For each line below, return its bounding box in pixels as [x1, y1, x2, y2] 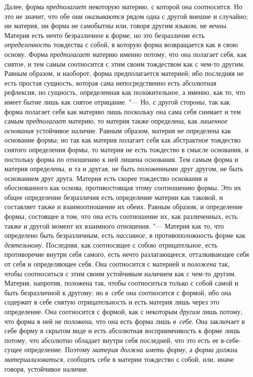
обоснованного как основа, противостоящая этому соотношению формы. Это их [4, 182, 241, 193]
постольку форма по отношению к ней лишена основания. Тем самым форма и [4, 154, 238, 164]
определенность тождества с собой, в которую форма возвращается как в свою [4, 39, 238, 50]
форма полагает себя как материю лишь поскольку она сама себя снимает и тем [4, 106, 241, 116]
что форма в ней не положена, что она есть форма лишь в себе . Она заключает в [4, 316, 245, 326]
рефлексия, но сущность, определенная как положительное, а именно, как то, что [4, 87, 246, 97]
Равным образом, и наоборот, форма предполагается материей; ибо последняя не [4, 68, 244, 78]
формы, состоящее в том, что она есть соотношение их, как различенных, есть [4, 211, 238, 221]
